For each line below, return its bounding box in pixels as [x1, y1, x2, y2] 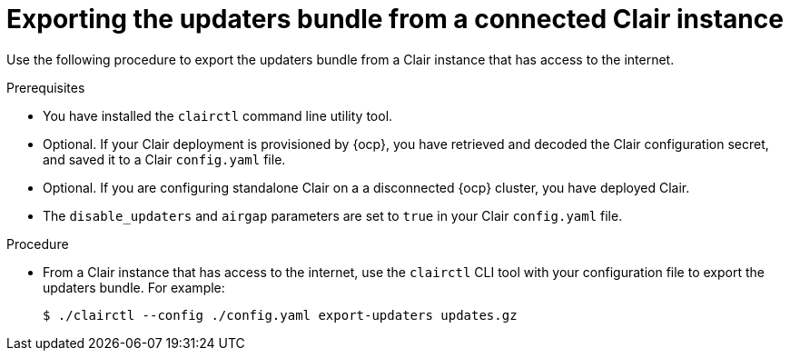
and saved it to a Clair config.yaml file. [43, 151, 286, 167]
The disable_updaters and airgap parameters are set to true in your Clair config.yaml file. [43, 207, 623, 224]
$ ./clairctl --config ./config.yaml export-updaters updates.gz [43, 307, 518, 323]
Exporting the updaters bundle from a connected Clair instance [6, 4, 784, 35]
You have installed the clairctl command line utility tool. [43, 107, 393, 124]
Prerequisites [6, 79, 85, 95]
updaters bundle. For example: [43, 279, 225, 295]
